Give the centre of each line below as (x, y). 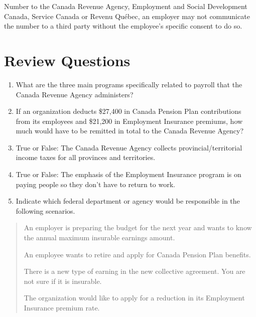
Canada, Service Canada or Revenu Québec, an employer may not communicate (127, 16)
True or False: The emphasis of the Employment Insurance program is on (129, 174)
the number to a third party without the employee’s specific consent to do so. (123, 26)
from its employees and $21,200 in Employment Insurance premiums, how (129, 121)
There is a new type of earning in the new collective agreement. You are (135, 271)
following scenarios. (45, 210)
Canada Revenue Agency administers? (75, 94)
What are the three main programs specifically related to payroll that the (129, 84)
